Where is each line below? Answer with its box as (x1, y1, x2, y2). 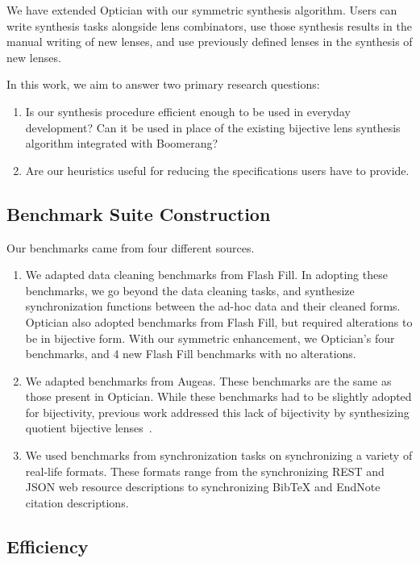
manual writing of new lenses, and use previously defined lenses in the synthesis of (6, 33, 413, 50)
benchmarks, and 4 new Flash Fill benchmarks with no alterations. (25, 345, 356, 362)
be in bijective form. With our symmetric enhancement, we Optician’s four (25, 329, 395, 346)
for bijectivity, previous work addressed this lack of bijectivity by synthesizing (25, 403, 410, 420)
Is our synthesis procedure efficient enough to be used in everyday (25, 102, 351, 119)
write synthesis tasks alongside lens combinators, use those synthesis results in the (6, 17, 412, 34)
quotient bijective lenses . (25, 419, 152, 436)
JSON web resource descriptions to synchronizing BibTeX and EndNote (25, 478, 380, 495)
